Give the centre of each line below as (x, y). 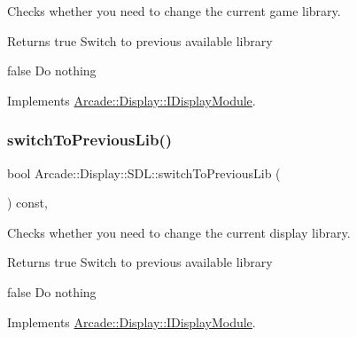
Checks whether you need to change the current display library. (179, 232)
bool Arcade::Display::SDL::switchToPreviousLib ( (144, 172)
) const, (27, 203)
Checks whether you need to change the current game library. (174, 11)
